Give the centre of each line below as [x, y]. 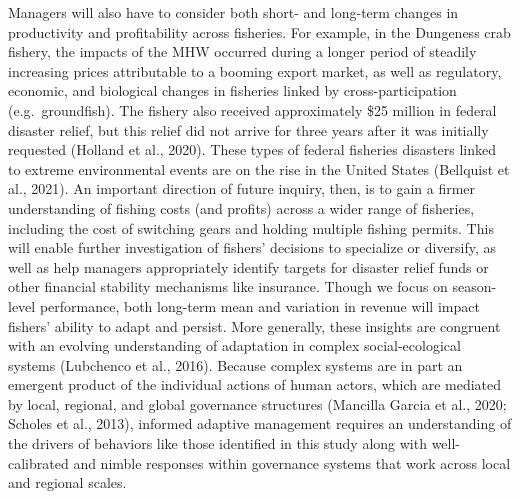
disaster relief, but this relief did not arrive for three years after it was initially [248, 129]
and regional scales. [67, 482]
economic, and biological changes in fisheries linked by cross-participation [232, 90]
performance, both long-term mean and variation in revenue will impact [259, 305]
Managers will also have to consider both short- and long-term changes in [233, 12]
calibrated [38, 462]
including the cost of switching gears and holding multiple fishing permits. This [251, 227]
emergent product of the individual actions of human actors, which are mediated [255, 384]
